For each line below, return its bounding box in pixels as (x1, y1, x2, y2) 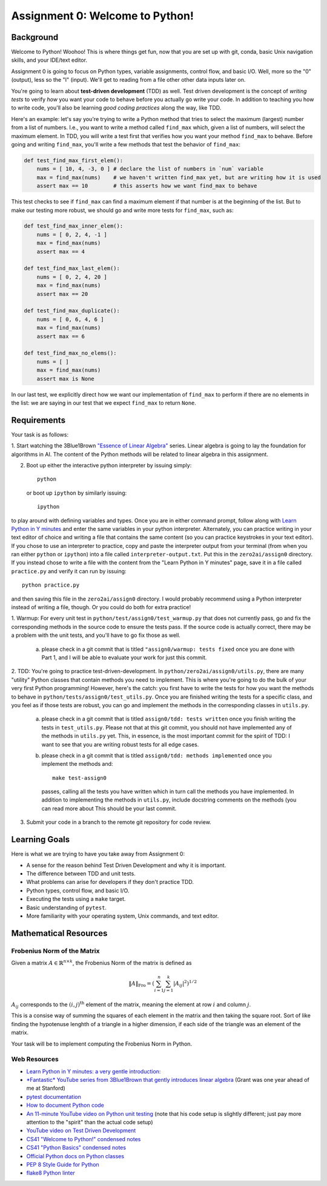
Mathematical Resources (11, 928, 108, 938)
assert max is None (36, 375, 95, 382)
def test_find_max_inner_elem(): (24, 223, 124, 229)
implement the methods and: (41, 760, 113, 768)
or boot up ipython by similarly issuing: (26, 489, 127, 496)
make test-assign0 (52, 774, 107, 781)
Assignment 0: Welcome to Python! (11, 9, 194, 22)
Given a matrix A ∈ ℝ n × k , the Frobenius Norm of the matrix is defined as (11, 958, 192, 967)
